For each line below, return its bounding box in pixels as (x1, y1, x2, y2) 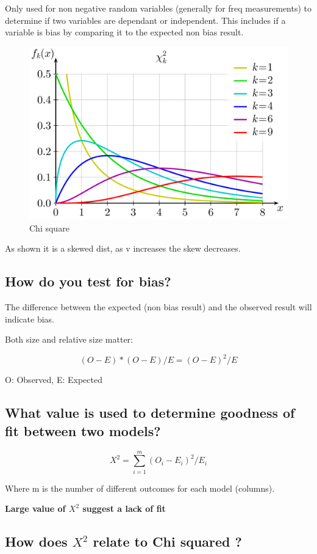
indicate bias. (5, 312, 54, 325)
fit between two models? (5, 421, 161, 440)
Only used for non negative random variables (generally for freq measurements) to (5, 2, 312, 14)
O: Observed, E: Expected (5, 373, 102, 386)
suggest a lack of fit (82, 502, 166, 515)
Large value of (5, 502, 66, 515)
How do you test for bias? (5, 272, 171, 291)
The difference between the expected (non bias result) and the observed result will (5, 301, 312, 313)
